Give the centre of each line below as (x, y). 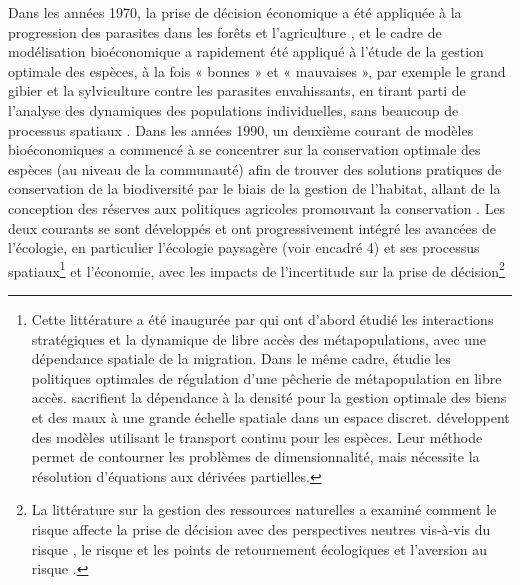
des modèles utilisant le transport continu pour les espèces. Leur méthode (257, 436)
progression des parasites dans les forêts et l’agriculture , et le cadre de (225, 31)
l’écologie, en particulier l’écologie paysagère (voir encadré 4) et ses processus (244, 247)
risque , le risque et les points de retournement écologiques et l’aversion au (259, 548)
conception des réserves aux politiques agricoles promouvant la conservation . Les (257, 207)
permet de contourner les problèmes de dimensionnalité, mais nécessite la (255, 456)
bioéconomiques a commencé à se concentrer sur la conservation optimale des (244, 149)
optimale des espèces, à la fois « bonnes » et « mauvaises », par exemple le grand (257, 70)
